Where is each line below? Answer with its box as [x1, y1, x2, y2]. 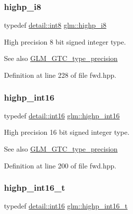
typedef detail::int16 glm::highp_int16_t [4, 201, 128, 211]
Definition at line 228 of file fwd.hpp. [4, 70, 117, 80]
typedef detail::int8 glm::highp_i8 [4, 20, 107, 30]
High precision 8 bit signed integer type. [4, 36, 126, 47]
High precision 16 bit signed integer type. [4, 127, 130, 137]
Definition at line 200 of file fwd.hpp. [4, 160, 117, 170]
